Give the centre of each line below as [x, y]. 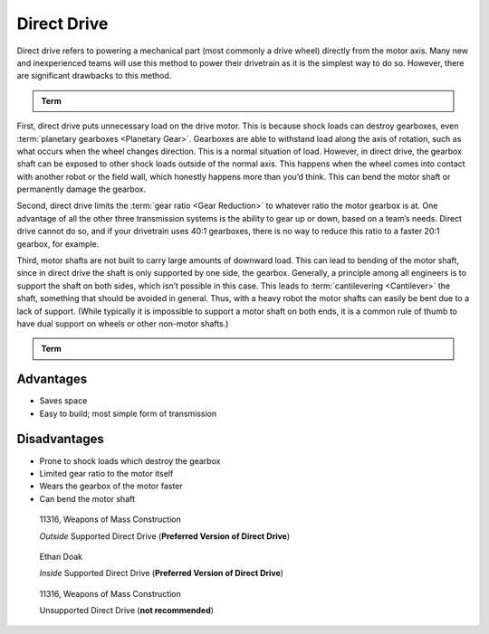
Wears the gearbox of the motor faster [111, 486]
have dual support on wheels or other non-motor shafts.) [123, 323]
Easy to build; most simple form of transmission [128, 413]
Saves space [63, 401]
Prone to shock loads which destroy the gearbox [130, 460]
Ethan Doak [61, 556]
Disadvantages [60, 439]
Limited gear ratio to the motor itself [106, 473]
